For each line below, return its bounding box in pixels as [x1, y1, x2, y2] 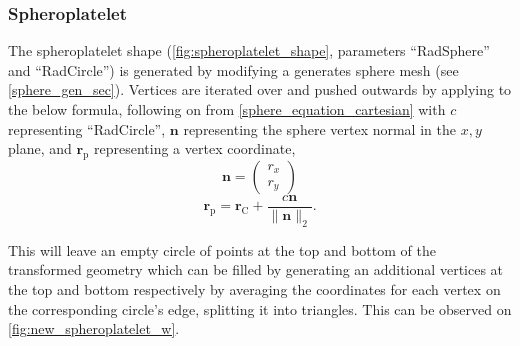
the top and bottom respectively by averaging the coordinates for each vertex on [8, 279, 501, 300]
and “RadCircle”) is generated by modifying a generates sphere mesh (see [8, 59, 459, 80]
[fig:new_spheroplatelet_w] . [8, 318, 180, 339]
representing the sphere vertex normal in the [183, 118, 456, 139]
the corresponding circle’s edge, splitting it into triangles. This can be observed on [8, 298, 512, 319]
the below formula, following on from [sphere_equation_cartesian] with [8, 99, 446, 119]
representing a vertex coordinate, [94, 138, 296, 159]
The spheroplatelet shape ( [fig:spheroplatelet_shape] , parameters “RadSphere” [8, 40, 490, 61]
